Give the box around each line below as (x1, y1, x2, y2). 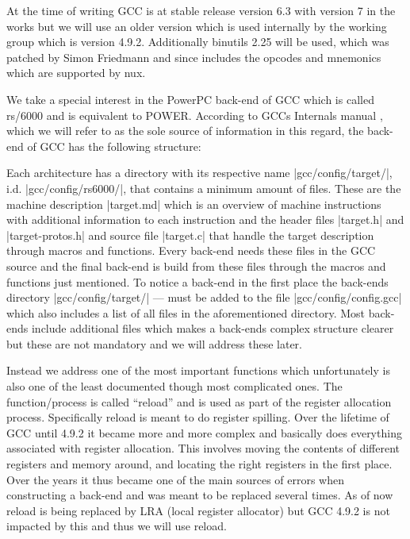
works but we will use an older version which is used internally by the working (6, 17, 387, 34)
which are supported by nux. (6, 64, 146, 81)
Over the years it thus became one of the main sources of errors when (6, 471, 345, 487)
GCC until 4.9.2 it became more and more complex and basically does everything (6, 424, 402, 441)
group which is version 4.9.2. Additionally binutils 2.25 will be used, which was (6, 33, 389, 50)
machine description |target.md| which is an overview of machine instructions (6, 195, 381, 212)
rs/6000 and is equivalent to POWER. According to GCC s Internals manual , (6, 106, 383, 123)
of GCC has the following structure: (27, 137, 201, 154)
